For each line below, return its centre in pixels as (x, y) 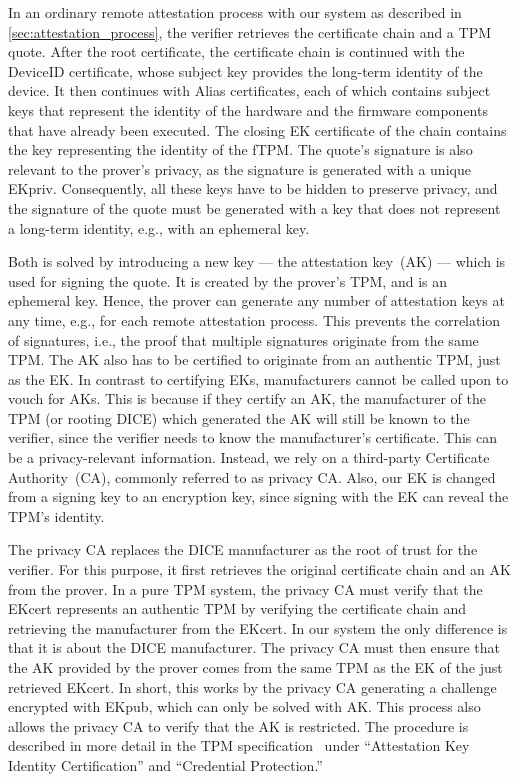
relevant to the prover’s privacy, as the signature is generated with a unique (239, 168)
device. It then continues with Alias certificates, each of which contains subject (249, 90)
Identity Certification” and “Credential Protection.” (165, 764)
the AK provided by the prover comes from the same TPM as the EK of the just (255, 667)
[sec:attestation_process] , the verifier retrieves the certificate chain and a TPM (250, 31)
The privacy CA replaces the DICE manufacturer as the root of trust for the (243, 549)
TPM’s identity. (56, 515)
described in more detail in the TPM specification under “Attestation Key (239, 745)
